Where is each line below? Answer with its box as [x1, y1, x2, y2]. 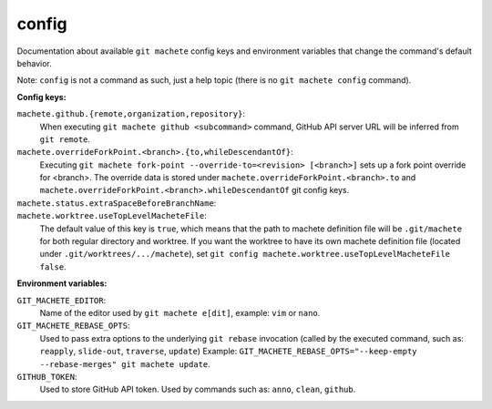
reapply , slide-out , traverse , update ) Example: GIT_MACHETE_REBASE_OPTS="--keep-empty [39, 346, 418, 357]
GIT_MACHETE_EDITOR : [16, 294, 107, 305]
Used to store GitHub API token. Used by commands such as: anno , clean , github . [39, 383, 356, 395]
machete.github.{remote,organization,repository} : [16, 108, 246, 119]
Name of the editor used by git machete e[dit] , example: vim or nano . [39, 307, 321, 318]
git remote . [39, 133, 91, 145]
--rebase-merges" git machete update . [39, 358, 211, 369]
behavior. [16, 57, 52, 68]
